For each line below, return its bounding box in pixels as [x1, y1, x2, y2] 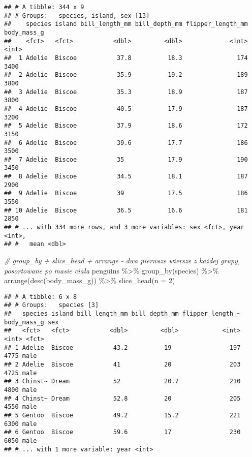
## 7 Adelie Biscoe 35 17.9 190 [4, 156, 248, 163]
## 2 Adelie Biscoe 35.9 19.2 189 [4, 71, 248, 79]
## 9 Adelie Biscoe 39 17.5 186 [4, 190, 248, 197]
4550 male [4, 403, 37, 411]
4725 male [4, 369, 37, 377]
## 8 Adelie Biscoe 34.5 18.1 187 [4, 173, 248, 180]
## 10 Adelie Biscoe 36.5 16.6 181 [4, 206, 248, 214]
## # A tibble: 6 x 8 [4, 293, 77, 300]
